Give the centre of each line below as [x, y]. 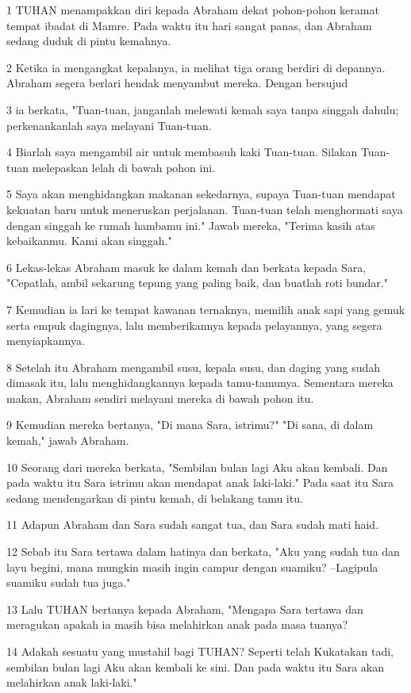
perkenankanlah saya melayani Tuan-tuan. [109, 125]
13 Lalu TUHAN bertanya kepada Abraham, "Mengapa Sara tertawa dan [185, 609]
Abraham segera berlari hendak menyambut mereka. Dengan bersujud [177, 83]
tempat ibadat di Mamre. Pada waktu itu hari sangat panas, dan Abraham [189, 25]
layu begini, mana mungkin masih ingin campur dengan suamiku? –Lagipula [192, 567]
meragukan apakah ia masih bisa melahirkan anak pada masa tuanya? [177, 624]
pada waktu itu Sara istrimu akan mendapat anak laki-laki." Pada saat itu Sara [200, 482]
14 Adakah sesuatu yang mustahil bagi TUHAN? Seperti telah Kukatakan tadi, [200, 651]
